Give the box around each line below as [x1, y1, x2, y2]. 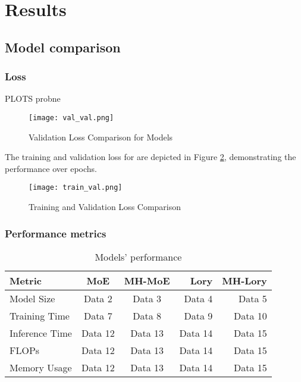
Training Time [10, 308, 70, 322]
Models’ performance [95, 249, 182, 264]
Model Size [10, 291, 55, 305]
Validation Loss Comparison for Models [29, 130, 173, 143]
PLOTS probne [5, 92, 61, 105]
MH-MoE [124, 273, 170, 287]
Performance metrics [5, 226, 106, 240]
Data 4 [184, 291, 213, 305]
